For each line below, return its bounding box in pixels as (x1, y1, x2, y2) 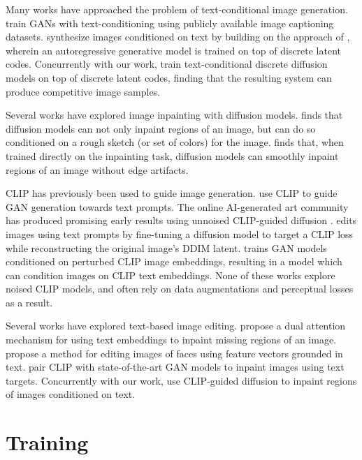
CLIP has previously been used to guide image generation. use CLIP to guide (6, 186, 338, 200)
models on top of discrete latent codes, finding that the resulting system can (6, 70, 332, 84)
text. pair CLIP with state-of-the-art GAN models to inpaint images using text (6, 359, 345, 374)
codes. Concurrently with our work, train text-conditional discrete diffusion (6, 57, 328, 71)
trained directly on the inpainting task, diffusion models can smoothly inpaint (6, 148, 339, 163)
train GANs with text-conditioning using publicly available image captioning (6, 15, 334, 30)
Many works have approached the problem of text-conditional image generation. (6, 2, 348, 16)
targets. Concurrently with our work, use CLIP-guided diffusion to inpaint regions (6, 373, 357, 387)
